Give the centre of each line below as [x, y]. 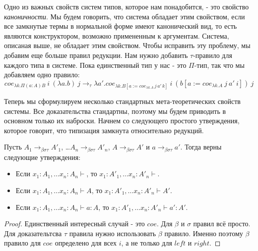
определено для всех [86, 243]
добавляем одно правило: [42, 75]
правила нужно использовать [113, 233]
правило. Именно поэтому [204, 233]
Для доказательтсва [33, 233]
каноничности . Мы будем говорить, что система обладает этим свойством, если [125, 16]
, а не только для [147, 243]
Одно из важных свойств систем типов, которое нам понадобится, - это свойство [127, 6]
